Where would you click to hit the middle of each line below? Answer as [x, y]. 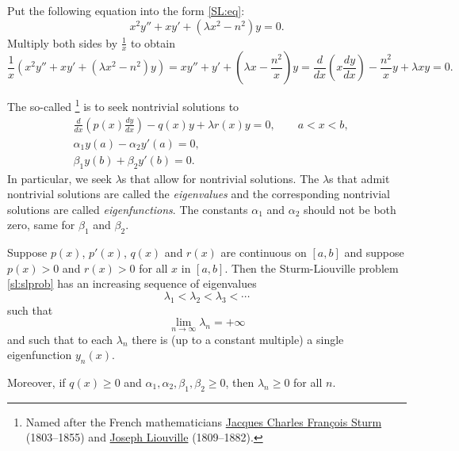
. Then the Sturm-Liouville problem [312, 268]
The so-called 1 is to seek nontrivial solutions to [123, 105]
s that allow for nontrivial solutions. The [220, 178]
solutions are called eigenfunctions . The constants [128, 209]
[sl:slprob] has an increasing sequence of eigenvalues [132, 283]
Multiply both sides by [63, 42]
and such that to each [60, 339]
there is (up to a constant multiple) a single [238, 339]
